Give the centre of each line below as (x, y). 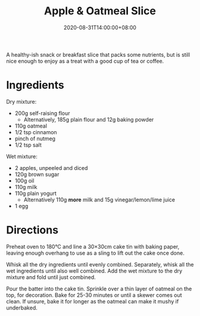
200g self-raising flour (42, 113)
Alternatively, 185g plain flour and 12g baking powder (89, 119)
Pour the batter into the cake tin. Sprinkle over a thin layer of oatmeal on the (99, 289)
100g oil (24, 181)
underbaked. (22, 308)
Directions (32, 230)
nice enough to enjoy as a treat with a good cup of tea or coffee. (85, 61)
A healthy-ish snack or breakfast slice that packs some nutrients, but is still (98, 54)
